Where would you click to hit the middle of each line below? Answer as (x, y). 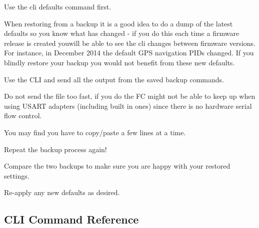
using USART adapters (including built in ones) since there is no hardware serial (128, 106)
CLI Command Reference (71, 219)
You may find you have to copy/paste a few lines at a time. (95, 132)
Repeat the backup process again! (55, 149)
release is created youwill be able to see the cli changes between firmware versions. (130, 43)
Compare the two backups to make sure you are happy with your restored (117, 166)
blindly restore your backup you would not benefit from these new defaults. (119, 62)
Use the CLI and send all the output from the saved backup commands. (114, 79)
